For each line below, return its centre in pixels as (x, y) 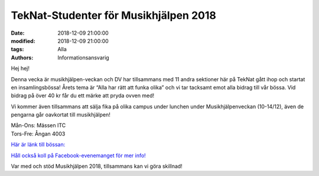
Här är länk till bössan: (38, 145)
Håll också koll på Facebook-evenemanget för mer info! (78, 155)
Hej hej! (20, 68)
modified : (23, 41)
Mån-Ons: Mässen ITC (38, 125)
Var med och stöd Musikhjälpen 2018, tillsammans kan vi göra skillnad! (97, 166)
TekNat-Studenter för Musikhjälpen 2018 (114, 15)
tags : (17, 49)
